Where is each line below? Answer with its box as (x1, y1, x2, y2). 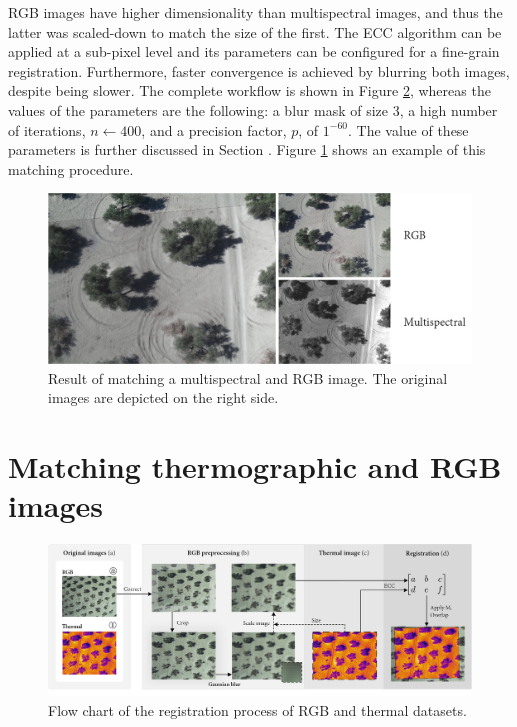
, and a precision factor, (141, 119, 287, 140)
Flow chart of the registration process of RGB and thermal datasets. (48, 699, 467, 720)
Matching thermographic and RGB (8, 445, 502, 486)
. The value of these (347, 119, 469, 140)
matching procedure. (8, 158, 134, 179)
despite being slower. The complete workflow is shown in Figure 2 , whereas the (8, 80, 491, 101)
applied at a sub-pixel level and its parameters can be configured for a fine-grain (8, 41, 500, 62)
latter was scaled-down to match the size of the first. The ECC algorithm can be (8, 21, 502, 42)
